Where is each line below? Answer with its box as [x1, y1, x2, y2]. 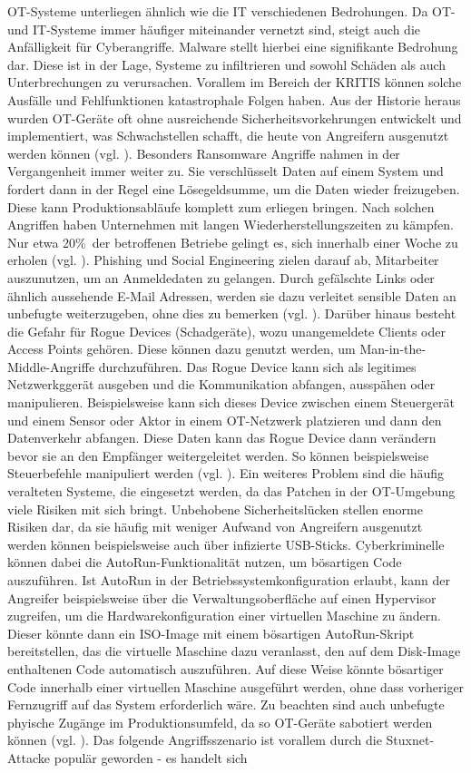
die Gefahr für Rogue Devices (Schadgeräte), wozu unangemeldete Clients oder [7, 321, 446, 340]
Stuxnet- [386, 730, 435, 749]
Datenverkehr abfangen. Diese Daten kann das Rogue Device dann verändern [7, 428, 437, 447]
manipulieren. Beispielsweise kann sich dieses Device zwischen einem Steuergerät [7, 393, 455, 412]
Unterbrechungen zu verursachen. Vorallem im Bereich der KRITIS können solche [7, 73, 462, 92]
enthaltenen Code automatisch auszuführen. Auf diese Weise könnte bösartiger [7, 659, 444, 678]
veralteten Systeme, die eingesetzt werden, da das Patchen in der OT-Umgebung [7, 482, 456, 501]
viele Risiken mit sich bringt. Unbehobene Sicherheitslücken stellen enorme [7, 499, 423, 518]
